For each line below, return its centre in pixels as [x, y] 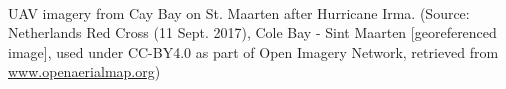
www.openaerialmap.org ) [84, 71]
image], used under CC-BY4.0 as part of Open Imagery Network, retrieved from [253, 51]
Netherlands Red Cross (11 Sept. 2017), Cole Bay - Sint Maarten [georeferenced [252, 32]
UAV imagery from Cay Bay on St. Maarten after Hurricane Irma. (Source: [239, 12]
